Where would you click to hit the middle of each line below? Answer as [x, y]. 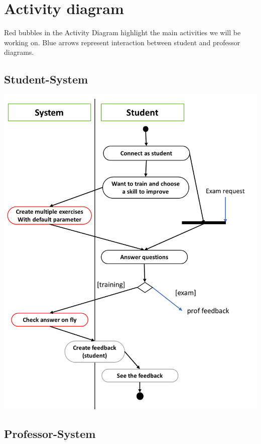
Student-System [46, 79]
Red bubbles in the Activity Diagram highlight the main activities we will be [122, 32]
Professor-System [50, 434]
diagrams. [19, 52]
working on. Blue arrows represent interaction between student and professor [122, 42]
